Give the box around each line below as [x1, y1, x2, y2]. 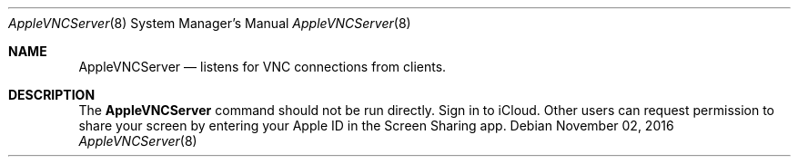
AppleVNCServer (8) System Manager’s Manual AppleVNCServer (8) [8, 15, 411, 31]
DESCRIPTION [8, 87, 96, 102]
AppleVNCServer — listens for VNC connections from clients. [78, 59, 447, 74]
